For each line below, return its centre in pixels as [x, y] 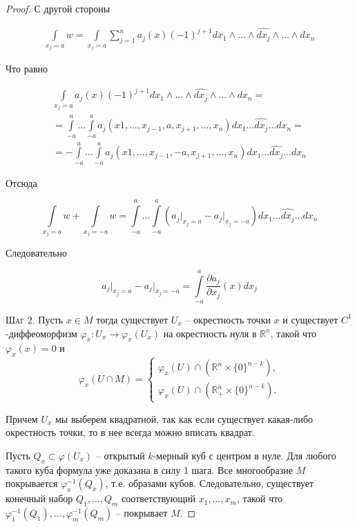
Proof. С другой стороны [58, 8]
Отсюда [21, 182]
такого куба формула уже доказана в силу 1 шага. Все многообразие [149, 469]
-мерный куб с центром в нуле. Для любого [244, 455]
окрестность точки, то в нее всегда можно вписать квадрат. [130, 432]
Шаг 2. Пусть [35, 319]
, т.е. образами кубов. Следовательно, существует [210, 483]
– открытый [120, 455]
